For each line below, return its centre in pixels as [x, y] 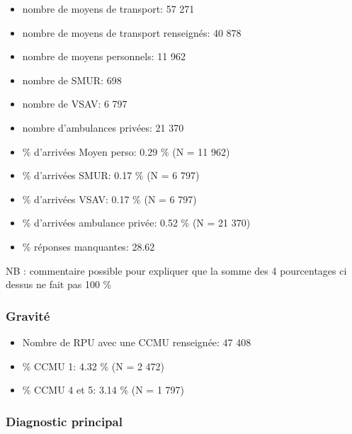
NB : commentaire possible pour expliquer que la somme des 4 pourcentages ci [176, 270]
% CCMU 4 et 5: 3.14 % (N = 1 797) [103, 390]
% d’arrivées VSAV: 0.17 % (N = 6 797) [109, 199]
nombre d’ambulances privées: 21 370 [103, 127]
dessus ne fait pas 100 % [59, 284]
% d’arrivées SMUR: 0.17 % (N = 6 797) [111, 175]
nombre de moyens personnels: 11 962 [104, 56]
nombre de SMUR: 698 [72, 80]
